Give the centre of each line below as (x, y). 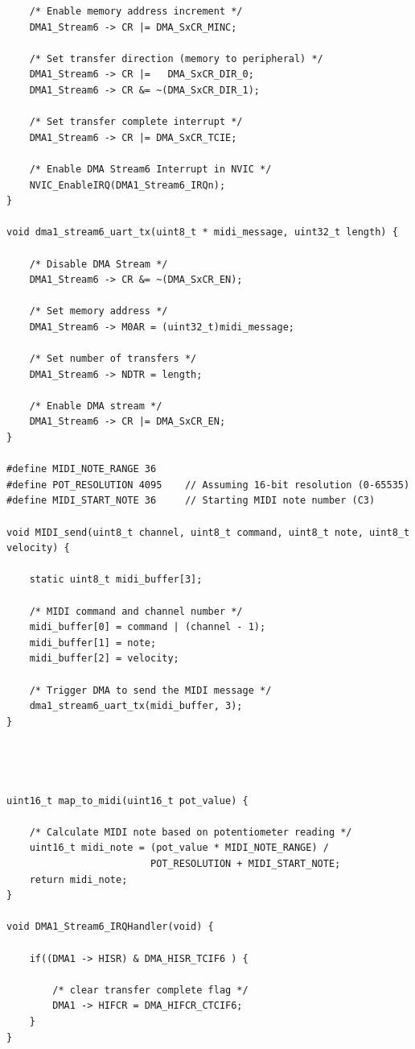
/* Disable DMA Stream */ (99, 264)
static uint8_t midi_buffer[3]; (116, 580)
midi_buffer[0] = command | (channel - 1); (148, 627)
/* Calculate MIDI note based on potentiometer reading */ (191, 832)
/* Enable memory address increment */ (136, 11)
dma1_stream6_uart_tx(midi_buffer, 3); (136, 706)
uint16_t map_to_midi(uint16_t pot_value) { (127, 800)
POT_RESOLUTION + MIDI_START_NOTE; (245, 864)
